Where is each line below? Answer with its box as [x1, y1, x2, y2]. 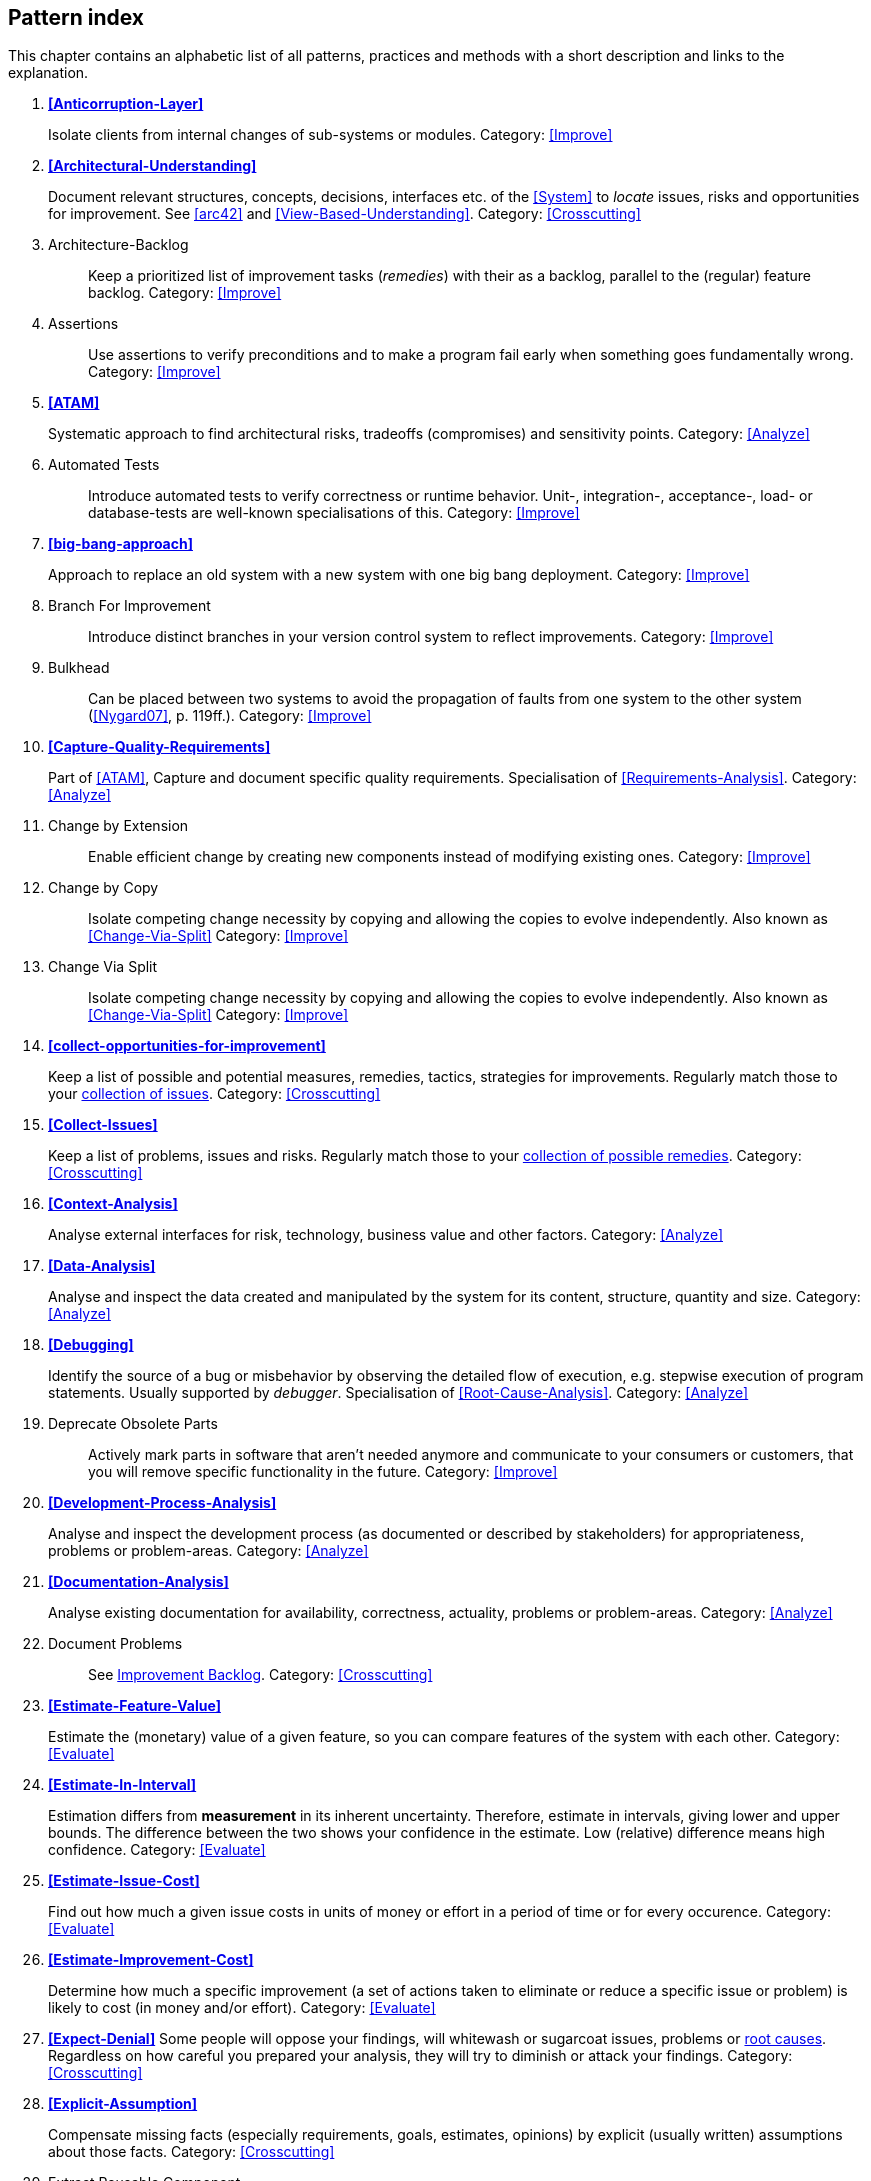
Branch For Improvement [48, 597, 211, 615]
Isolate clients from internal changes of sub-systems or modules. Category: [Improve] [48, 126, 613, 144]
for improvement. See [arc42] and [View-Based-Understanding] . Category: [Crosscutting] [48, 205, 641, 223]
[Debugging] [48, 1336, 134, 1354]
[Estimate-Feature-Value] [48, 1697, 221, 1715]
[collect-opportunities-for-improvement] [48, 1037, 326, 1055]
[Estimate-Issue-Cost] [48, 1872, 200, 1890]
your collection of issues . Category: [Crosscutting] [48, 1085, 381, 1103]
